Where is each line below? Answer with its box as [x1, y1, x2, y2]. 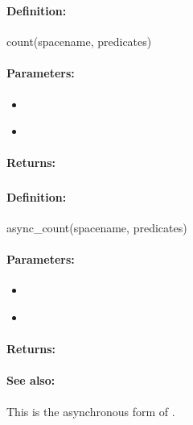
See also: [6, 372, 55, 389]
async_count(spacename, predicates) [6, 219, 187, 236]
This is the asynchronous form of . [6, 402, 175, 419]
